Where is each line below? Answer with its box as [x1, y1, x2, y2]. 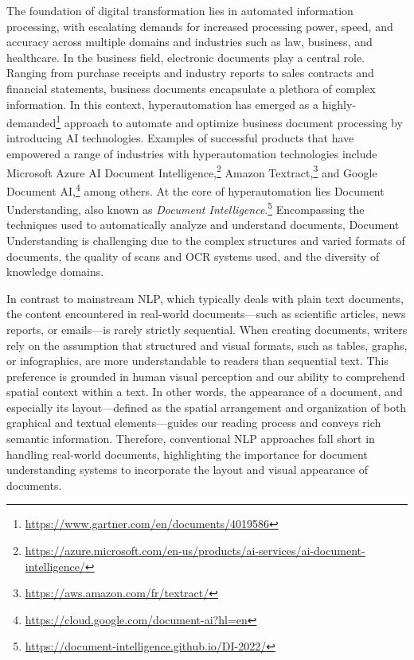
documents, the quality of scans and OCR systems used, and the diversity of [6, 247, 380, 264]
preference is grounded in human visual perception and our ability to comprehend [6, 367, 405, 384]
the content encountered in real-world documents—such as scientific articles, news [6, 305, 406, 322]
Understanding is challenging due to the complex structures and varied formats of [6, 231, 405, 248]
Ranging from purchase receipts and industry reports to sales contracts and [6, 64, 374, 81]
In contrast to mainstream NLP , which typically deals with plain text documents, [6, 289, 404, 306]
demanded [6, 114, 57, 130]
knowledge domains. [6, 263, 104, 280]
